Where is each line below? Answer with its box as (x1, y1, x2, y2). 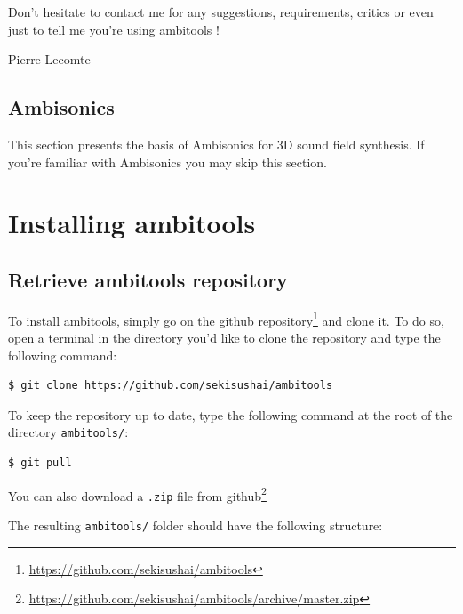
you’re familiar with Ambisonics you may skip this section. (8, 152, 328, 171)
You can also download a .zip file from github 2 (8, 483, 267, 505)
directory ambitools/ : (8, 423, 129, 441)
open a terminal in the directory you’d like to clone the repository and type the (8, 328, 441, 346)
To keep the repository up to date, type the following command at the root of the (8, 405, 453, 424)
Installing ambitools (8, 205, 256, 241)
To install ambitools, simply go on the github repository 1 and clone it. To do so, (8, 308, 444, 329)
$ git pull (8, 456, 72, 470)
